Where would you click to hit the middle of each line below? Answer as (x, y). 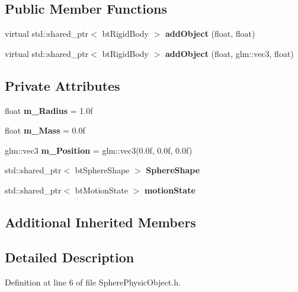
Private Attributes (63, 85)
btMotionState (101, 190)
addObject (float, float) (210, 34)
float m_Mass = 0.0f (45, 130)
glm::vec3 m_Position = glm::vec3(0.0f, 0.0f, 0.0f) (99, 150)
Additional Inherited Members (100, 222)
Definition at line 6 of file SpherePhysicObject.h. (93, 282)
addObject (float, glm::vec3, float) (229, 53)
